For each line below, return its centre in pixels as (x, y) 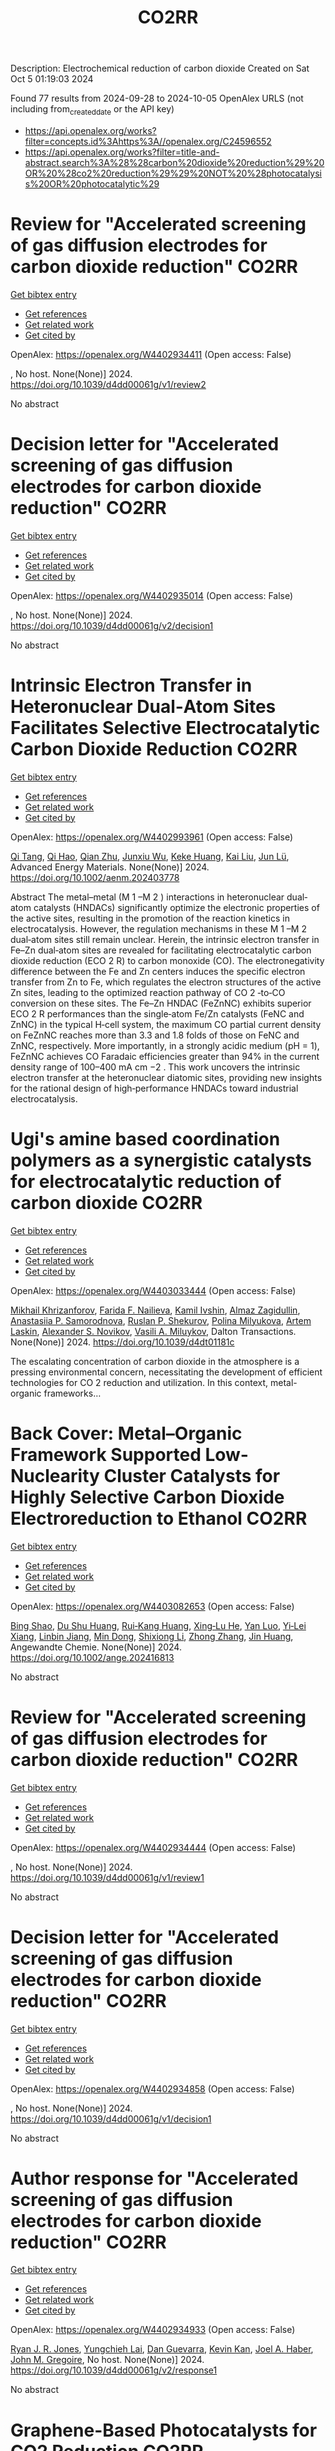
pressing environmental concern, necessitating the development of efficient (166, 1372)
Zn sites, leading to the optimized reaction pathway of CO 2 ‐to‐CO (148, 992)
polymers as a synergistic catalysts (161, 1160)
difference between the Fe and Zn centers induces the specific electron (158, 971)
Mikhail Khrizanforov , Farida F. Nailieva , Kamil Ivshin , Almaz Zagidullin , (155, 1310)
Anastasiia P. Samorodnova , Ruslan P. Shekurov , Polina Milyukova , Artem (161, 1320)
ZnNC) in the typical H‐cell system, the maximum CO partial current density (166, 1024)
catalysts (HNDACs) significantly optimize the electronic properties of (176, 907)
